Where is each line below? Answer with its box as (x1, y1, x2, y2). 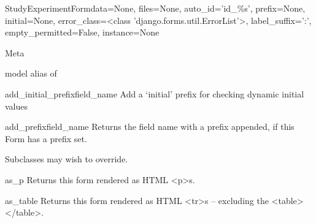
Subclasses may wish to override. (5, 153, 128, 165)
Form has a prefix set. (5, 132, 87, 145)
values (5, 99, 28, 112)
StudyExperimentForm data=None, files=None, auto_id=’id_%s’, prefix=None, (5, 2, 306, 14)
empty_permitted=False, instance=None (5, 26, 160, 39)
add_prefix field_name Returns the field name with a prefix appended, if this (5, 120, 295, 133)
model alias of (5, 67, 57, 80)
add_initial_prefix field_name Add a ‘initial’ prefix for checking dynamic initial (5, 87, 304, 100)
